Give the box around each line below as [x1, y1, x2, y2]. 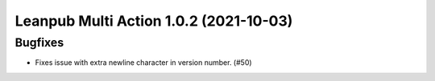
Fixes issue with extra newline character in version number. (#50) [35, 58, 253, 67]
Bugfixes [14, 35, 64, 50]
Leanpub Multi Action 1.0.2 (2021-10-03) [14, 12, 293, 30]
